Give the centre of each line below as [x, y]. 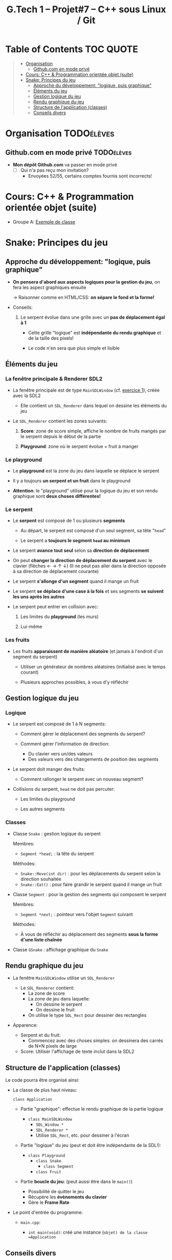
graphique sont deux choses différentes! [57, 496]
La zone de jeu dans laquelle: [59, 999]
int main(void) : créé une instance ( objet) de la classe [88, 1232]
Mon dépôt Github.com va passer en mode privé [65, 164]
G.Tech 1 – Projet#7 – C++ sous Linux [86, 10]
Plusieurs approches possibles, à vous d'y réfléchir [74, 682]
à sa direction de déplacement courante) [56, 571]
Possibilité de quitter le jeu [56, 1192]
